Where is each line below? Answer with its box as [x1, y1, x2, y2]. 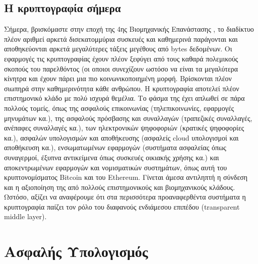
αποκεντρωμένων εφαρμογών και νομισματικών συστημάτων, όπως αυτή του [4, 162, 227, 172]
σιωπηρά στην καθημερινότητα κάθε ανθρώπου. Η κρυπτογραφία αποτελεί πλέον [4, 83, 239, 93]
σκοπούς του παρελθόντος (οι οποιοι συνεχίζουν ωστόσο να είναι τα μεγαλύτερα [4, 63, 238, 74]
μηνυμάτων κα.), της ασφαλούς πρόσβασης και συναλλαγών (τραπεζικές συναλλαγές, [4, 112, 252, 123]
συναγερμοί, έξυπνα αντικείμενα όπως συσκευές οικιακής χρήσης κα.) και [4, 152, 219, 162]
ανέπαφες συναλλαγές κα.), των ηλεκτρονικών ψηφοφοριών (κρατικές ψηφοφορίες [4, 122, 244, 133]
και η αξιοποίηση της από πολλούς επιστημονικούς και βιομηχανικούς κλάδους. [4, 181, 235, 192]
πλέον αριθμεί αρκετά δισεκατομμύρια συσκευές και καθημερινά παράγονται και [4, 33, 238, 44]
